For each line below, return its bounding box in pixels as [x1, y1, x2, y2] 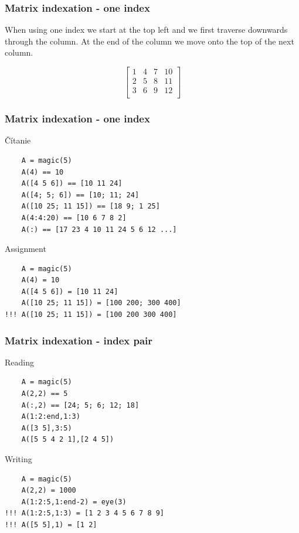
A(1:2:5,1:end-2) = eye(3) [21, 497, 127, 506]
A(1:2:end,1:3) [21, 412, 80, 421]
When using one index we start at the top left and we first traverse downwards [5, 23, 288, 36]
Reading [5, 356, 34, 368]
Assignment [5, 242, 46, 255]
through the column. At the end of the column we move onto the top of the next [5, 35, 294, 47]
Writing [5, 453, 32, 465]
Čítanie [5, 134, 31, 146]
